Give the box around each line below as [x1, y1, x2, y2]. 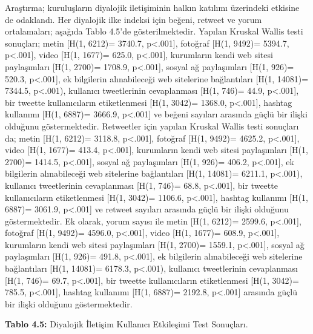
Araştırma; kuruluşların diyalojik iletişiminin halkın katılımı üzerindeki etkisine [5, 1, 300, 13]
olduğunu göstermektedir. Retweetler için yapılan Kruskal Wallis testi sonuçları [5, 119, 299, 132]
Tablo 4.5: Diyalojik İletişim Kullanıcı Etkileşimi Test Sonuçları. [5, 318, 248, 330]
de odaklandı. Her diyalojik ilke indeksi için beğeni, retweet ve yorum [5, 13, 262, 25]
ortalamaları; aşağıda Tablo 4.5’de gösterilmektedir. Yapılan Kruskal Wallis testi [5, 25, 303, 38]
